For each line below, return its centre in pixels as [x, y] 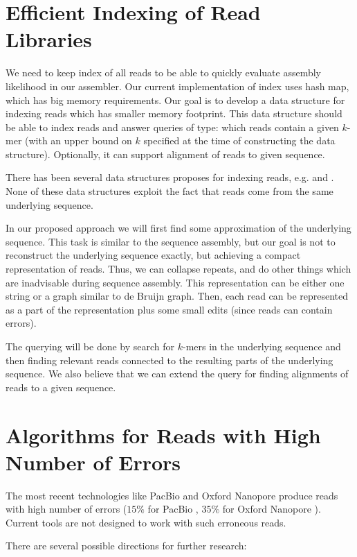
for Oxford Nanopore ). [272, 509]
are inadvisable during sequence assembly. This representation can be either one [175, 282]
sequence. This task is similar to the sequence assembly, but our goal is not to [171, 241]
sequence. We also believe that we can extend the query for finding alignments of [177, 374]
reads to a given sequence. [61, 387]
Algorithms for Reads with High [163, 435]
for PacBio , [173, 509]
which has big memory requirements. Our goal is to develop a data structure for [175, 100]
